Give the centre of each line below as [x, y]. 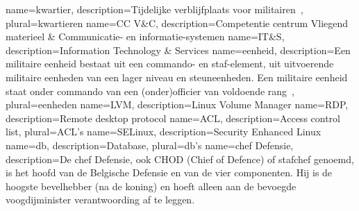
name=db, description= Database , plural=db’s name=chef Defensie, [150, 145]
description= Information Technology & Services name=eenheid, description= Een [178, 50]
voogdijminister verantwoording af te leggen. [100, 200]
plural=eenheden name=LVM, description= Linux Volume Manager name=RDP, [177, 104]
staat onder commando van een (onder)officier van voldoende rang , [150, 91]
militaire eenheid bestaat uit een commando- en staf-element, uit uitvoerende [170, 64]
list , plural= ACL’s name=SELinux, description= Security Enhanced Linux [164, 132]
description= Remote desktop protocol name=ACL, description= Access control [173, 118]
